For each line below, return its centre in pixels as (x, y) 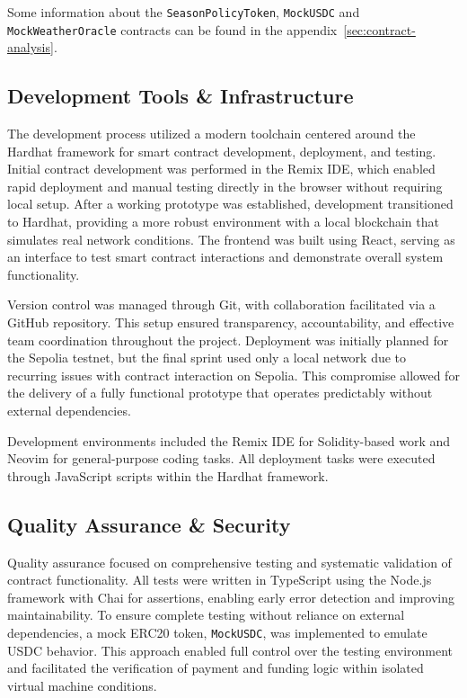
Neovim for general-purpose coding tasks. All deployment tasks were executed (221, 458)
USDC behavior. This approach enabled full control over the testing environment (230, 650)
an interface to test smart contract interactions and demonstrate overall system (225, 257)
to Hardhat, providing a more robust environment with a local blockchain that (223, 222)
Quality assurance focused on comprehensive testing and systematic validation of (229, 562)
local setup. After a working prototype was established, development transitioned (230, 204)
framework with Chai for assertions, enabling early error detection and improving (231, 597)
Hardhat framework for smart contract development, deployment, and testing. (222, 151)
